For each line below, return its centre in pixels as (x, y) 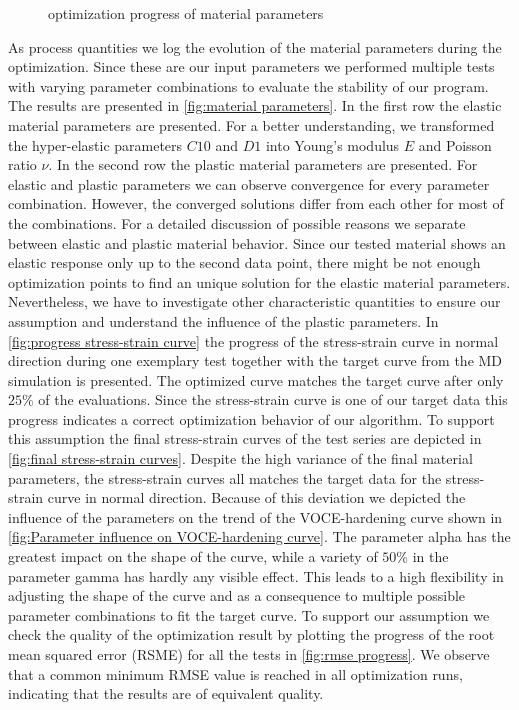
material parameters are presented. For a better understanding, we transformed (251, 124)
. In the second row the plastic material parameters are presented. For (263, 164)
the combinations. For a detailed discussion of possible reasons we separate (237, 222)
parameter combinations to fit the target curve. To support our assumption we (249, 614)
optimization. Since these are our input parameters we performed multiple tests (251, 66)
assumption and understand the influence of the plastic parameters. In (223, 320)
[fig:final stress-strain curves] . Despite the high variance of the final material (240, 458)
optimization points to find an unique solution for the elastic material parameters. (259, 281)
